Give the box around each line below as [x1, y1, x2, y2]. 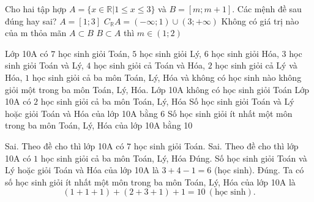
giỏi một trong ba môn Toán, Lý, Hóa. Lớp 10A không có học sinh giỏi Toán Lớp [5, 83, 309, 95]
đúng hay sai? [5, 14, 57, 27]
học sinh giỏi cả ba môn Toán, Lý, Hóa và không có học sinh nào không [32, 70, 302, 83]
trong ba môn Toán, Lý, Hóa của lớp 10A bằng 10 [5, 119, 193, 132]
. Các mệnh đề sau [232, 2, 302, 15]
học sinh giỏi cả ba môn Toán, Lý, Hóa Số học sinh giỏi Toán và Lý [40, 95, 294, 108]
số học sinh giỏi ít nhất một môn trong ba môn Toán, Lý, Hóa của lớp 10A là [5, 175, 296, 188]
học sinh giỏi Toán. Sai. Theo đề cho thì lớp [133, 139, 299, 152]
